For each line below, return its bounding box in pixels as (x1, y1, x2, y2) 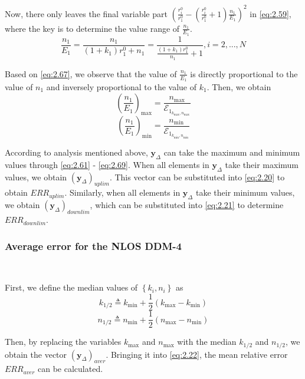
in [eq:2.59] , (250, 7, 291, 19)
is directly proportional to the (190, 67, 298, 80)
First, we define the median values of (5, 281, 138, 294)
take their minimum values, (195, 186, 295, 199)
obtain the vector (5, 348, 67, 360)
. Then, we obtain (206, 80, 271, 93)
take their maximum (225, 158, 299, 170)
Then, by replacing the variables (5, 335, 122, 348)
